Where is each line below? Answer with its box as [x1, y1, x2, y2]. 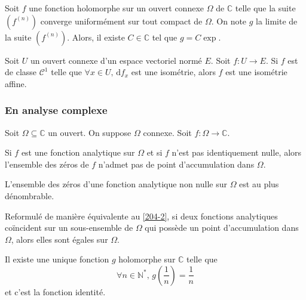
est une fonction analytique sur [21, 146, 135, 159]
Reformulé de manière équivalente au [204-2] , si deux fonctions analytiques [5, 209, 278, 222]
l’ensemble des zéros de [5, 157, 89, 170]
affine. [5, 77, 27, 89]
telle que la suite [235, 2, 296, 14]
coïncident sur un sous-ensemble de [5, 221, 133, 234]
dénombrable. [5, 189, 54, 202]
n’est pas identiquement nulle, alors [172, 146, 302, 159]
